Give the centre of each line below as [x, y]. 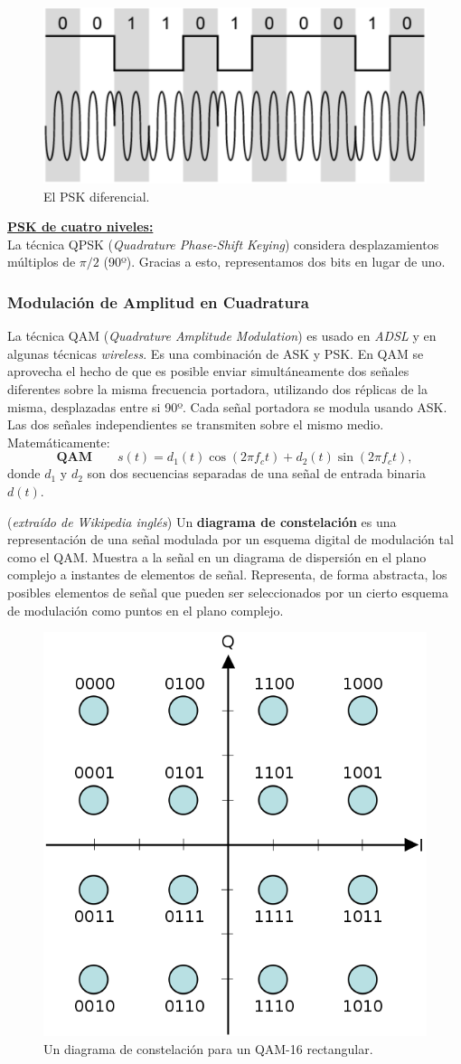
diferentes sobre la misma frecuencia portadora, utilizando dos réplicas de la [217, 388]
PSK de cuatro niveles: [80, 226]
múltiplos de [42, 262]
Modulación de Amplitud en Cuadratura [158, 301]
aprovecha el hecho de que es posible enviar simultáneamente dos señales [208, 371]
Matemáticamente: [59, 442]
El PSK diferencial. [97, 196]
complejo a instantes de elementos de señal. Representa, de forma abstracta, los [227, 574]
